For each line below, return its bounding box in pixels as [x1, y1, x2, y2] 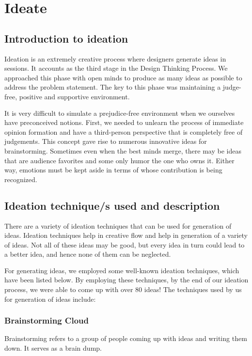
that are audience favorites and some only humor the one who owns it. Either [4, 155, 235, 165]
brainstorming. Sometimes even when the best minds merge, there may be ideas [4, 145, 241, 155]
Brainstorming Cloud [4, 314, 89, 326]
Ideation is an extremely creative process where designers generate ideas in [4, 53, 226, 63]
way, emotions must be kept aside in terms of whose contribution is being [4, 165, 222, 175]
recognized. [4, 174, 37, 184]
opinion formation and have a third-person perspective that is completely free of [4, 126, 243, 137]
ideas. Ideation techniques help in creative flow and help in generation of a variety [4, 230, 248, 240]
